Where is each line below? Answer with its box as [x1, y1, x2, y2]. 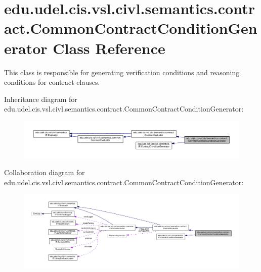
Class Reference [53, 37, 165, 58]
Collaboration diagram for [4, 167, 85, 178]
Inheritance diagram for [4, 93, 77, 104]
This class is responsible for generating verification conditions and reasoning [4, 67, 240, 77]
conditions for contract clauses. [4, 77, 100, 87]
